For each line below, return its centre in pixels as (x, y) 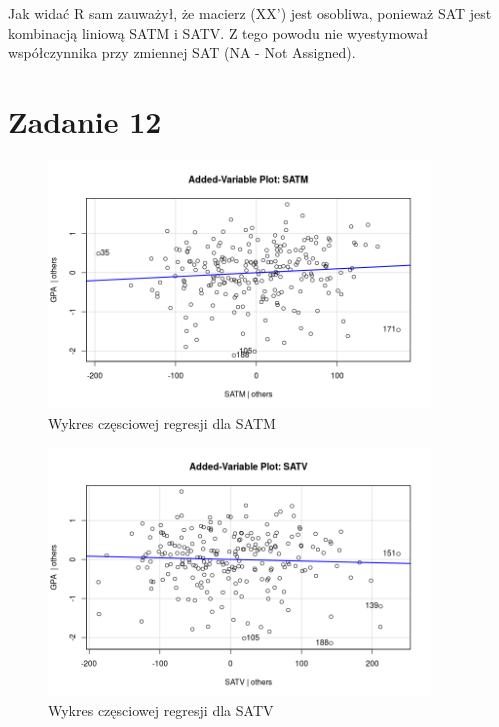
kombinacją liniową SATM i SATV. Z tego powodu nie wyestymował (218, 32)
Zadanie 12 (85, 120)
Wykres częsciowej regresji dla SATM (162, 422)
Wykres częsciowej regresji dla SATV (161, 710)
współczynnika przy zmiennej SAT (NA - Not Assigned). (182, 52)
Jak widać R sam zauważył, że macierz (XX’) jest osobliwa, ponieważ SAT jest (250, 13)
